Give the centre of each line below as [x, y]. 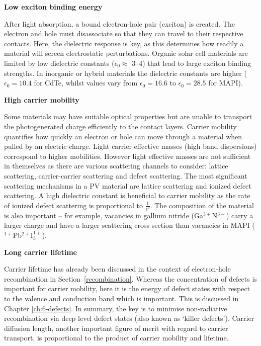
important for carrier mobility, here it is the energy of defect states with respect [127, 288]
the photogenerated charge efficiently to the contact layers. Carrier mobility [120, 126]
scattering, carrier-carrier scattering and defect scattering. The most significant [126, 175]
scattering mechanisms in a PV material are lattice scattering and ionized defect [128, 185]
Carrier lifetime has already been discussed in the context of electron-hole [117, 269]
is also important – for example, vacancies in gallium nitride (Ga [104, 215]
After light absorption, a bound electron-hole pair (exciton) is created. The [119, 23]
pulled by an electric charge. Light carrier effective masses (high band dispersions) [130, 146]
